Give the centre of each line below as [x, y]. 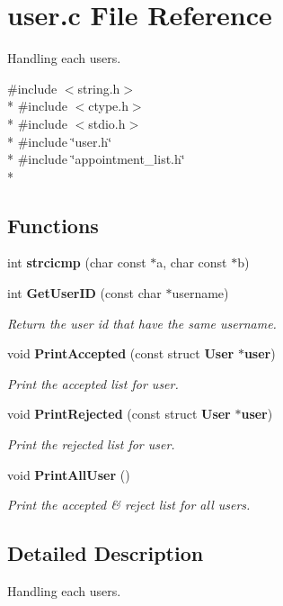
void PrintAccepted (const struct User [121, 353]
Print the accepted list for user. [93, 383]
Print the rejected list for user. [91, 444]
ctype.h [108, 106]
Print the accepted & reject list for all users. [129, 505]
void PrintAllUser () [69, 474]
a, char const [192, 262]
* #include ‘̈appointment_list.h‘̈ [96, 159]
